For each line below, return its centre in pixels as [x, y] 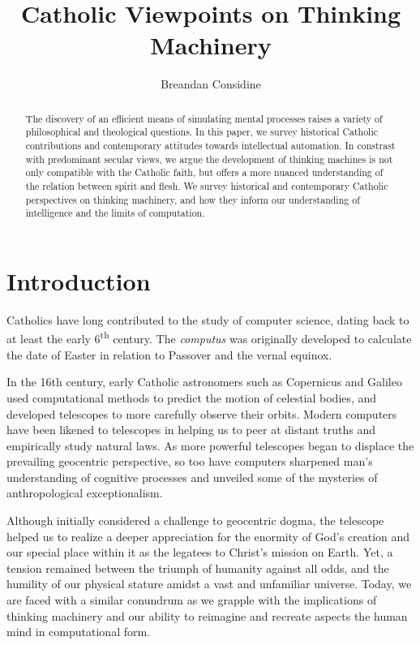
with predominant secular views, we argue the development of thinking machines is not [209, 159]
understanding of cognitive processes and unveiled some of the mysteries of [192, 477]
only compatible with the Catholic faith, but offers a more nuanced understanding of [204, 172]
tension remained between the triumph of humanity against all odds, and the [198, 568]
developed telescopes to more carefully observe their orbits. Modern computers [202, 413]
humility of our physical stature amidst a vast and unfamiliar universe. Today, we [209, 584]
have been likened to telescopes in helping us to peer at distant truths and [191, 430]
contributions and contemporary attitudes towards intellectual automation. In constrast [210, 146]
